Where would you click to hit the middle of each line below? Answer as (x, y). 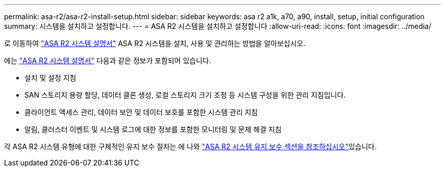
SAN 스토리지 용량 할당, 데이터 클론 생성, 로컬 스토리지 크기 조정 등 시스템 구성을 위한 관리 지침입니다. (185, 95)
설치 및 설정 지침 (50, 78)
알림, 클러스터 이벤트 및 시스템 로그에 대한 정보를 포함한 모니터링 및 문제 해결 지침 (153, 129)
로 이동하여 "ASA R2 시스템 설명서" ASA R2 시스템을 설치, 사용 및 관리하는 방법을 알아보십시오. (155, 43)
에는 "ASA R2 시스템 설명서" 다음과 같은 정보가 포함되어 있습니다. (108, 60)
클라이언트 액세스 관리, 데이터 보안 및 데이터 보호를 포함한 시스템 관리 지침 (141, 112)
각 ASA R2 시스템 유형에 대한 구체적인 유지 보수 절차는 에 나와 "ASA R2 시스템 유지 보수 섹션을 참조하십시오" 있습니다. (190, 146)
